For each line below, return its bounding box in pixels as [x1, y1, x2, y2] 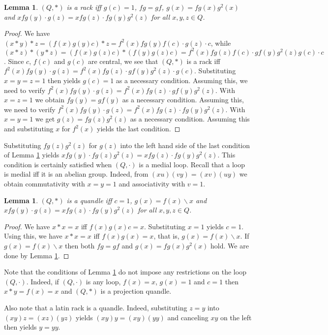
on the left [220, 312, 252, 322]
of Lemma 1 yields [4, 150, 60, 160]
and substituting [4, 123, 54, 134]
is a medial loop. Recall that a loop [139, 159, 245, 169]
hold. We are [210, 240, 249, 250]
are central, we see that [88, 56, 158, 66]
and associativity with [119, 179, 185, 188]
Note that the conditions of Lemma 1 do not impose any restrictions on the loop [4, 267, 246, 277]
